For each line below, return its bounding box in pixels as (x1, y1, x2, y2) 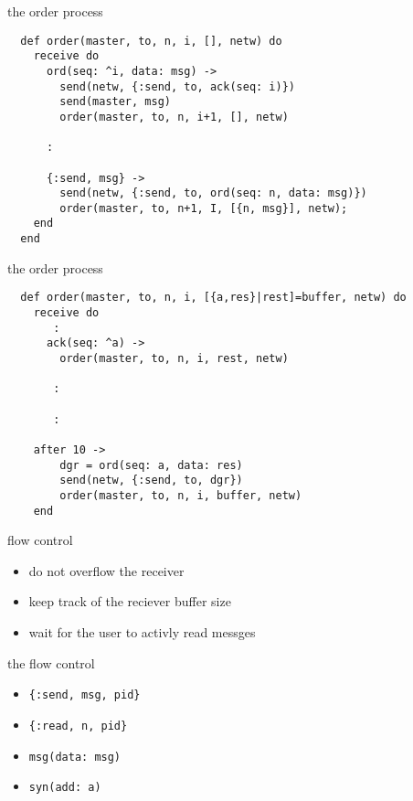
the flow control (7, 653, 95, 672)
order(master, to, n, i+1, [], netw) (59, 110, 289, 123)
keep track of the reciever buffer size (28, 592, 231, 611)
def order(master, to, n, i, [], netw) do (20, 34, 282, 48)
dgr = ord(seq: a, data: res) (59, 458, 243, 472)
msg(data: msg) (28, 750, 122, 764)
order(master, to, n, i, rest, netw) (59, 352, 289, 365)
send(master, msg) (59, 95, 171, 109)
